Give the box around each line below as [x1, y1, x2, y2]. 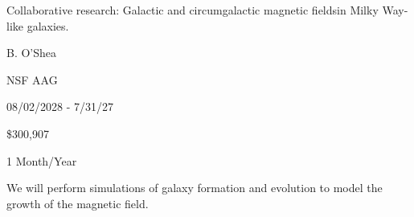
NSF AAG [6, 71, 58, 88]
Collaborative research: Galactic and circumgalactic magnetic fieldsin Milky [6, 2, 379, 18]
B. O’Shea [6, 44, 57, 61]
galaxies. [27, 17, 69, 34]
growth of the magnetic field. [6, 194, 149, 211]
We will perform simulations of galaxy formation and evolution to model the [6, 179, 383, 196]
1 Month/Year [6, 152, 77, 169]
